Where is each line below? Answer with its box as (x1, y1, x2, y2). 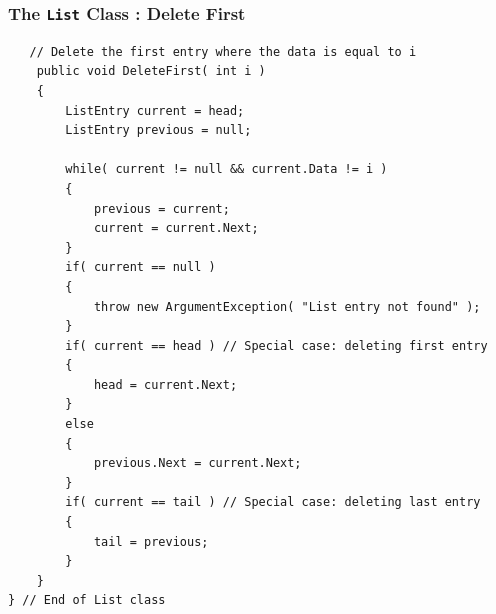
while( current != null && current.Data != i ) (65, 162, 388, 177)
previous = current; (93, 201, 230, 216)
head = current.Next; (93, 377, 238, 392)
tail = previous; (93, 534, 209, 549)
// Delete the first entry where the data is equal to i (29, 44, 417, 59)
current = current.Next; (93, 221, 259, 236)
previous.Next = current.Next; (93, 456, 302, 471)
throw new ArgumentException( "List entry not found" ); (93, 299, 481, 314)
